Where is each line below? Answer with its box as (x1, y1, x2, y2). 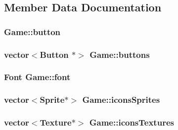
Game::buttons (89, 48, 150, 60)
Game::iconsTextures (89, 116, 174, 129)
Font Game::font (4, 71, 71, 83)
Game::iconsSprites (82, 93, 160, 106)
